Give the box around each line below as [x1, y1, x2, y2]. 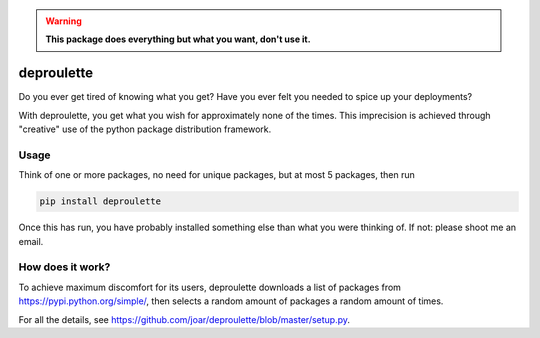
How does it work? [18, 260, 111, 274]
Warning [45, 15, 82, 27]
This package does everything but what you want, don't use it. [45, 33, 311, 45]
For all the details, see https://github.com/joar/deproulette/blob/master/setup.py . [18, 313, 350, 325]
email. [18, 235, 44, 247]
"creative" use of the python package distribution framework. [18, 123, 272, 135]
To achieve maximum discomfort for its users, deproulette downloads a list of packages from [18, 281, 402, 293]
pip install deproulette [39, 196, 162, 207]
